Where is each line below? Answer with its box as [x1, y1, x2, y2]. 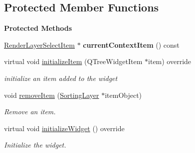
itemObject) [105, 89, 142, 100]
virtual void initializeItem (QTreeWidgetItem [4, 56, 143, 67]
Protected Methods [4, 23, 72, 33]
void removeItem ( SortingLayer [4, 89, 99, 100]
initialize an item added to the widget [4, 73, 118, 83]
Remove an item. [4, 106, 56, 117]
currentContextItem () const [83, 39, 180, 50]
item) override [148, 56, 192, 67]
